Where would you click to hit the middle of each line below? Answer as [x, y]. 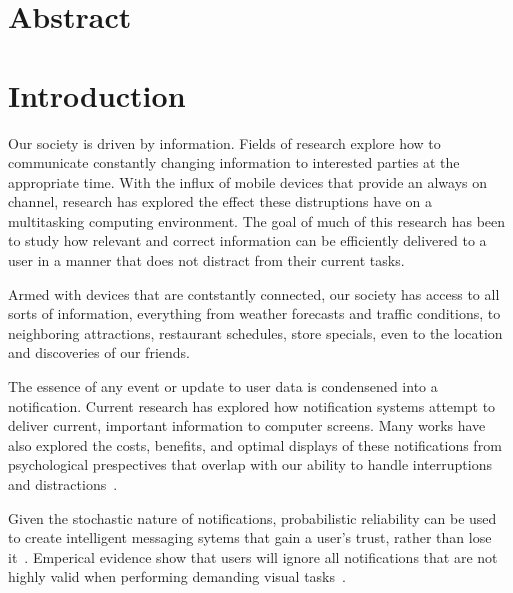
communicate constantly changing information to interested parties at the [234, 162]
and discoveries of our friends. [99, 352]
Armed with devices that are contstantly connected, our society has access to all [254, 293]
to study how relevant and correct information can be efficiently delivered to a [247, 240]
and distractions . [63, 484]
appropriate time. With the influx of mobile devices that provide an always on [248, 181]
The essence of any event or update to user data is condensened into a [223, 386]
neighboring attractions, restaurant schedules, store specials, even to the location [255, 332]
